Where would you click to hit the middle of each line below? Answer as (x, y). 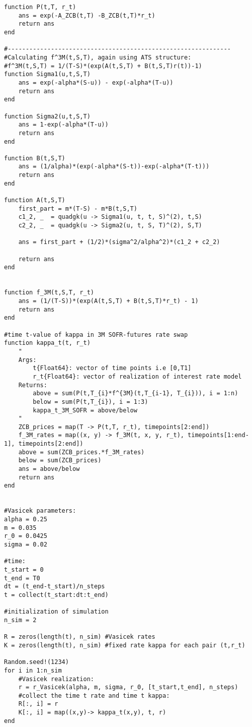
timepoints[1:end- (218, 435)
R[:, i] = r (38, 704)
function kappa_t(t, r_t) (47, 343)
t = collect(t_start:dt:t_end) (56, 595)
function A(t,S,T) (35, 200)
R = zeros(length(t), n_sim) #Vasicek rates (80, 637)
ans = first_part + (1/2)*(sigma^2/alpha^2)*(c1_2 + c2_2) (119, 242)
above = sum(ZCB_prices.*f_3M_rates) (81, 452)
